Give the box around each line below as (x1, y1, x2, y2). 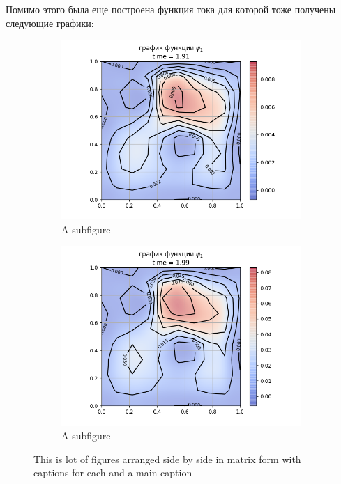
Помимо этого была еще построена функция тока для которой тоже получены (6, 2, 336, 16)
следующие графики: (6, 15, 94, 30)
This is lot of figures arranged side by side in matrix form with (33, 451, 301, 466)
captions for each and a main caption (33, 465, 192, 480)
